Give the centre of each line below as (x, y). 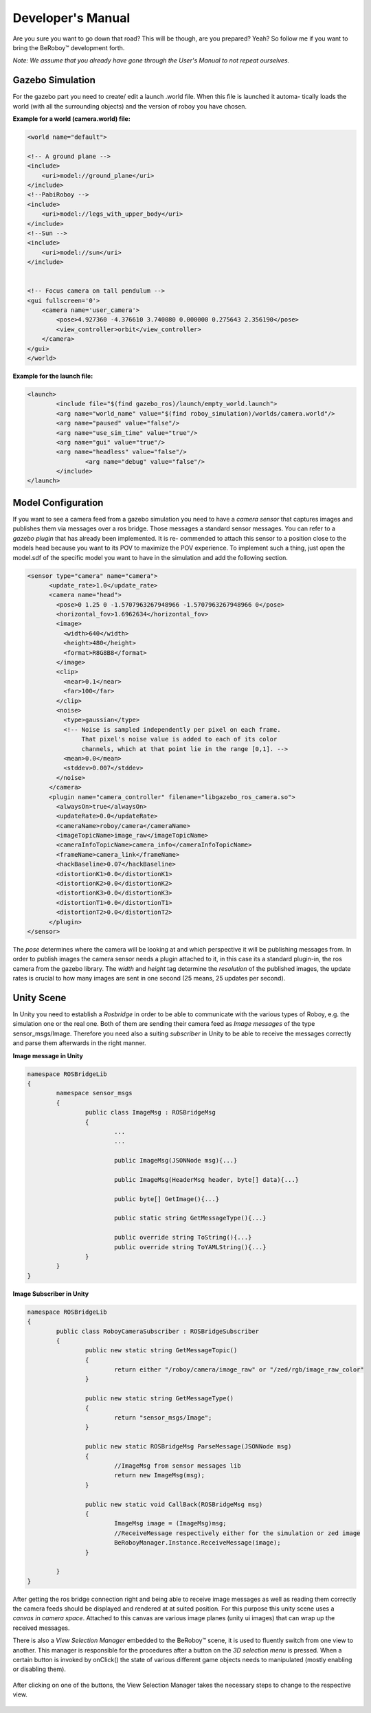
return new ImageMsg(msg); (159, 1475)
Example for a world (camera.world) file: (71, 119)
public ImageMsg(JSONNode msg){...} (176, 1161)
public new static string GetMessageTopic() (161, 1351)
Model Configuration (58, 503)
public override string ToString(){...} (183, 1238)
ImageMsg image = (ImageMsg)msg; (170, 1523)
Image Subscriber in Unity (51, 1294)
